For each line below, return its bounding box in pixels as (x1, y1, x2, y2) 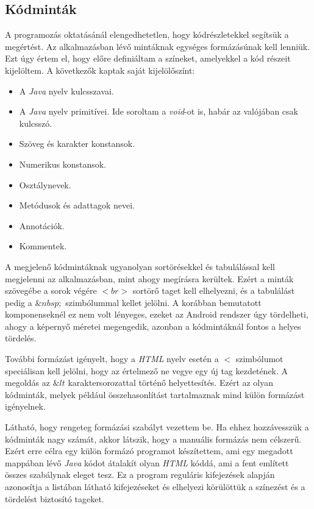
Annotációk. (19, 219, 65, 232)
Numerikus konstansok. (19, 157, 107, 170)
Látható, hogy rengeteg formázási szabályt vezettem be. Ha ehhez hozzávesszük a (5, 421, 309, 433)
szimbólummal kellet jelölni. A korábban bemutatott (65, 296, 262, 308)
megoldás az (5, 376, 50, 389)
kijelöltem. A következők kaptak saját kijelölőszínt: (5, 63, 195, 76)
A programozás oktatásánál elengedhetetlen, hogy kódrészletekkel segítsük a (5, 28, 289, 41)
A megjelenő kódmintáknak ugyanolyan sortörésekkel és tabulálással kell (5, 260, 276, 272)
